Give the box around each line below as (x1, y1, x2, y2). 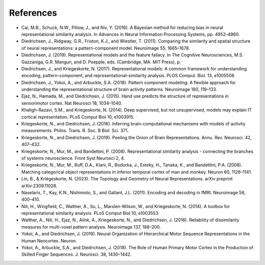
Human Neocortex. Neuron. (21, 237, 77, 243)
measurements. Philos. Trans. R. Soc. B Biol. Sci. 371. (21, 128, 129, 134)
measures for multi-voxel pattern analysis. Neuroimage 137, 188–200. (21, 224, 161, 230)
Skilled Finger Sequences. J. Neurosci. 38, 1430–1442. (21, 251, 132, 258)
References (9, 7, 57, 18)
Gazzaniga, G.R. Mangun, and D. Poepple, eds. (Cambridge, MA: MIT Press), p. (21, 59, 181, 65)
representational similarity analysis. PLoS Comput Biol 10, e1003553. (21, 210, 159, 216)
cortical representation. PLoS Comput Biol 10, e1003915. (21, 114, 134, 120)
